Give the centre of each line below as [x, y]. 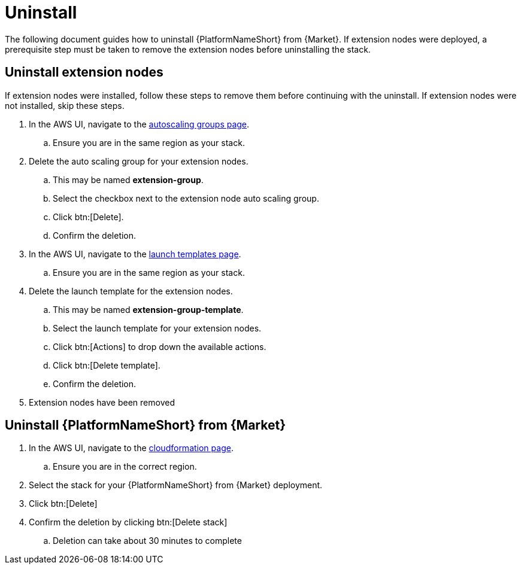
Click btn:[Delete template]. [107, 365]
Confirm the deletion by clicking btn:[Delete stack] [128, 522]
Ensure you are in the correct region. [125, 467]
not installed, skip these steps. [65, 105]
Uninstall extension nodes [84, 72]
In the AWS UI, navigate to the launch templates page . [135, 254]
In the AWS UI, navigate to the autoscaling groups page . [139, 124]
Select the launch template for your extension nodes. [157, 328]
